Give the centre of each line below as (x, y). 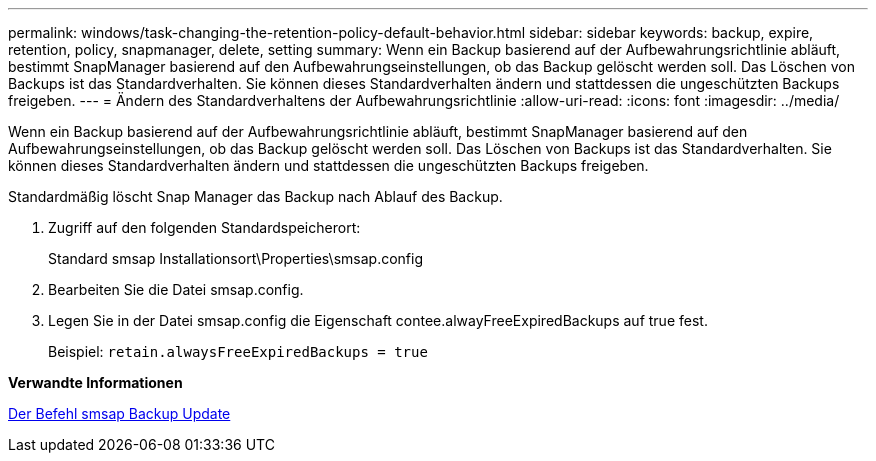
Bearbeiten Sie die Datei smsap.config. (176, 289)
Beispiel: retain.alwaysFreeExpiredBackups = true (238, 351)
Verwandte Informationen (95, 382)
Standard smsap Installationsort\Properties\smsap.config (235, 258)
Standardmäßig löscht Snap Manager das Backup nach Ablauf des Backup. (255, 196)
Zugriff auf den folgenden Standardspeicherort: (204, 227)
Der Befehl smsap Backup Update (119, 413)
